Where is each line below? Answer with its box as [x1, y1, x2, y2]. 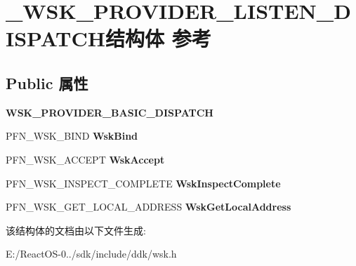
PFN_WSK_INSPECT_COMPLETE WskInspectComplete [6, 175, 281, 190]
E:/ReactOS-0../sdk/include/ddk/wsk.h [6, 246, 177, 261]
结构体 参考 [105, 24, 211, 53]
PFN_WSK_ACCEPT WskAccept [6, 152, 165, 166]
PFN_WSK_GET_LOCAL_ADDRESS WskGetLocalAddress [6, 199, 291, 214]
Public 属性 [6, 72, 88, 93]
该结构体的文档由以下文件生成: [6, 222, 146, 237]
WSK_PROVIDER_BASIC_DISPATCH [6, 105, 213, 119]
